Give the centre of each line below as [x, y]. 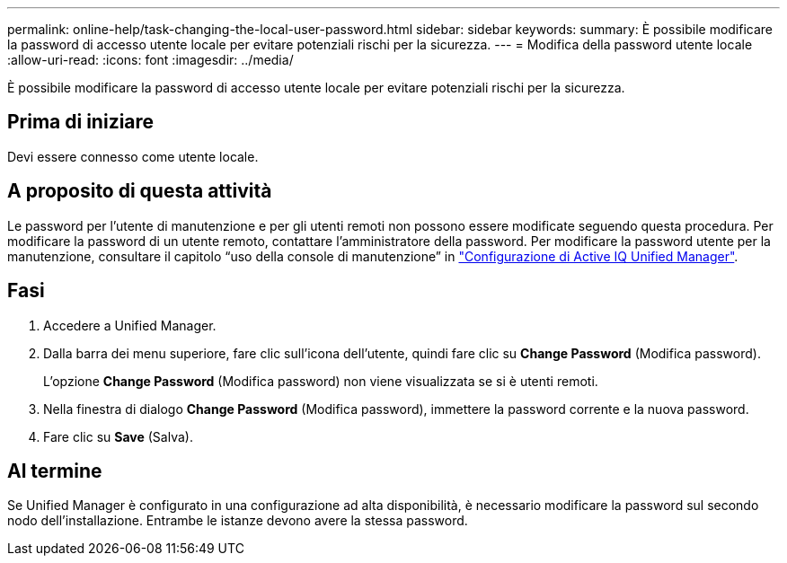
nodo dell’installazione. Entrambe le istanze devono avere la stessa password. [238, 521]
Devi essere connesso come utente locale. [133, 156]
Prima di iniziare [81, 122]
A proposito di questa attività [140, 191]
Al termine [55, 471]
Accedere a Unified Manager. [130, 325]
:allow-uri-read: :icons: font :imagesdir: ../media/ [150, 60]
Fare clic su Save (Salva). [118, 436]
